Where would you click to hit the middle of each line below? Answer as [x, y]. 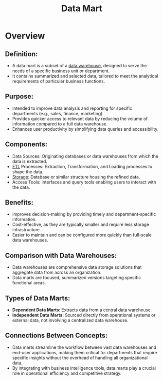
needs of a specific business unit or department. [61, 71]
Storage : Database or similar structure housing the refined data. [76, 177]
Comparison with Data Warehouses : [61, 255]
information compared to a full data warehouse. [60, 124]
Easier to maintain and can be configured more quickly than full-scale [82, 235]
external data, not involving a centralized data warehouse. [70, 321]
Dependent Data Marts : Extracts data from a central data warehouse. [82, 310]
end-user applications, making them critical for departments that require [84, 352]
